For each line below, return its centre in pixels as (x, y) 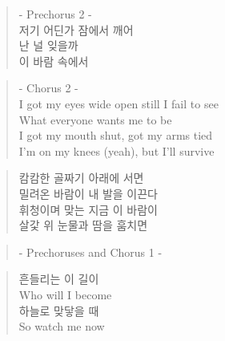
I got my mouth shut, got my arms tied (116, 135)
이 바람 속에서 (54, 61)
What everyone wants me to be (95, 119)
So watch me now (62, 326)
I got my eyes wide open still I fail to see (119, 103)
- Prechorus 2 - (55, 14)
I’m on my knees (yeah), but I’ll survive (117, 150)
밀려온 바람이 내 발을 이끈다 (88, 193)
